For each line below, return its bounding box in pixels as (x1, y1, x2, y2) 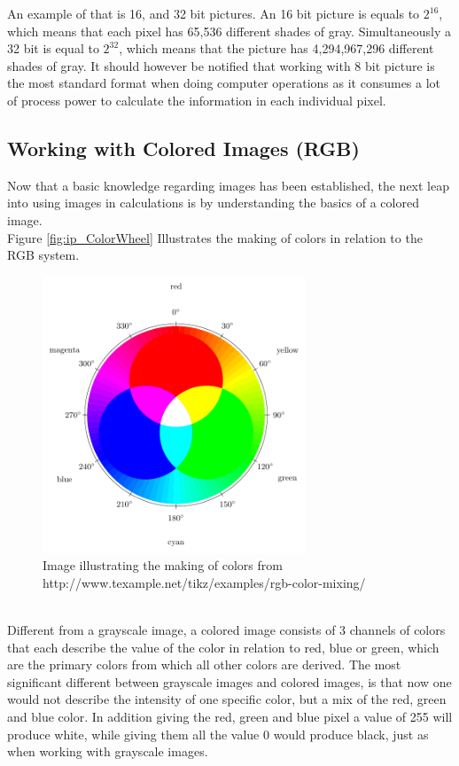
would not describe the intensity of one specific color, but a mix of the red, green (7, 690, 447, 708)
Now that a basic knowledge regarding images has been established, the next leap (7, 176, 449, 194)
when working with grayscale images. (7, 742, 208, 761)
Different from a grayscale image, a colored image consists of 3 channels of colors (7, 621, 446, 639)
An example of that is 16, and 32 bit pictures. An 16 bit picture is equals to (7, 4, 420, 22)
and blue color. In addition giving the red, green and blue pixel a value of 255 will (7, 707, 453, 726)
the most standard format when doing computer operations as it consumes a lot (7, 74, 441, 92)
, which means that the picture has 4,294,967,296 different (119, 39, 434, 58)
